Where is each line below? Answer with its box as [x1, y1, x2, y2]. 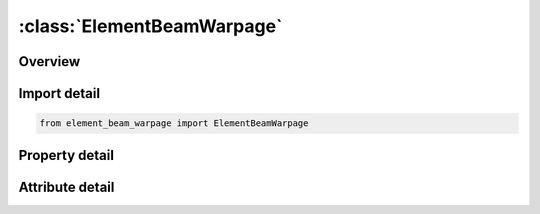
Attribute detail [18, 178, 115, 195]
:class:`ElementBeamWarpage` [18, 15, 283, 37]
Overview [18, 53, 81, 70]
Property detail [18, 146, 115, 164]
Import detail [18, 85, 100, 102]
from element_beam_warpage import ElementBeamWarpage [39, 118, 309, 129]
